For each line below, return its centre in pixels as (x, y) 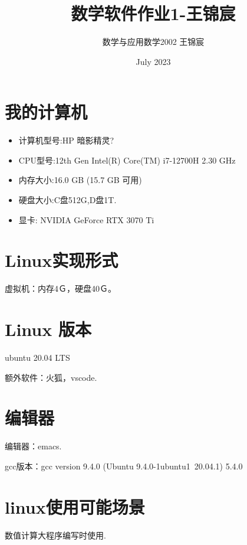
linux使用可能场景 (75, 506)
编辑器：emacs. (33, 446)
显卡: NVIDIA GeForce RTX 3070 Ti (86, 219)
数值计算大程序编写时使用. (55, 535)
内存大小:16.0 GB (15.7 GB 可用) (80, 180)
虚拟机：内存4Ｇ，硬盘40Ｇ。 (60, 288)
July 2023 (153, 61)
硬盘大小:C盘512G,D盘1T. (67, 200)
